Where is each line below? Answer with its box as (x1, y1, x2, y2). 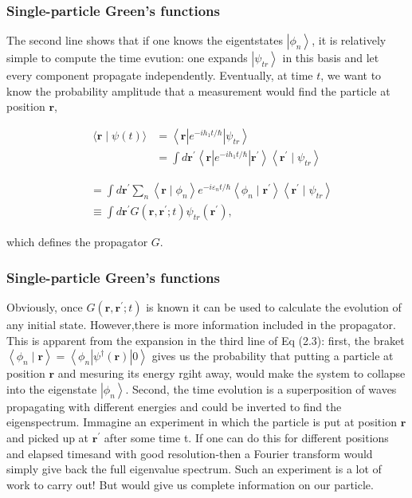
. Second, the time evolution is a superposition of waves (125, 380, 397, 397)
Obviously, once (6, 298, 83, 315)
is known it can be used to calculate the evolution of (146, 298, 402, 315)
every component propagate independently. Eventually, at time (6, 67, 313, 84)
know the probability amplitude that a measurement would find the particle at (6, 82, 390, 99)
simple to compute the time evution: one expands (6, 49, 248, 66)
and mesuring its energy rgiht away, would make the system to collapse (57, 365, 406, 382)
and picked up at (6, 429, 89, 445)
